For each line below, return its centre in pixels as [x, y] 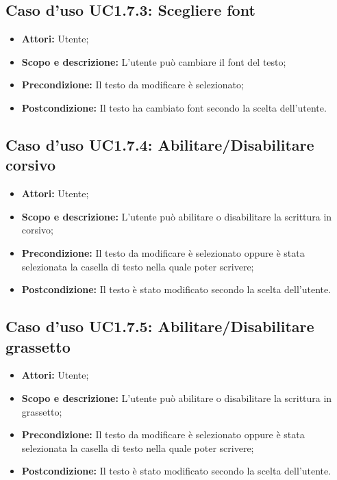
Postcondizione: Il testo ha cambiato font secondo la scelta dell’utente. [174, 107]
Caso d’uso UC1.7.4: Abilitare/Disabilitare [160, 144]
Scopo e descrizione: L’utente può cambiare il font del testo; [154, 61]
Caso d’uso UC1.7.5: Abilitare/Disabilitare [160, 326]
